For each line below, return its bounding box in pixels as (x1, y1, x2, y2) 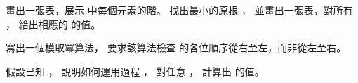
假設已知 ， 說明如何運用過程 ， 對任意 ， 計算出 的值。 (6, 63, 265, 78)
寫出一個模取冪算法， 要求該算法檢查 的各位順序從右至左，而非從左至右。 (6, 40, 347, 55)
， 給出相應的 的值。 (6, 16, 101, 31)
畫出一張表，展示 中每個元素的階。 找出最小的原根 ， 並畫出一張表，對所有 (6, 3, 353, 17)
